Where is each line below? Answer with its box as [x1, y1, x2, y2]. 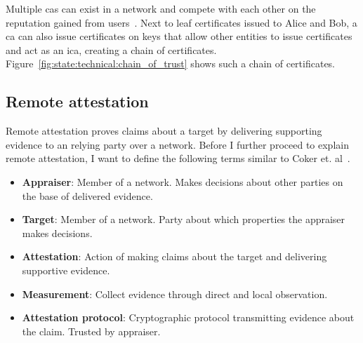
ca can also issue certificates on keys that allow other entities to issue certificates [6, 29, 352, 43]
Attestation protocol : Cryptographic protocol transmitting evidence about [22, 310, 355, 325]
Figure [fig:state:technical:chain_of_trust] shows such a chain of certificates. [6, 56, 336, 71]
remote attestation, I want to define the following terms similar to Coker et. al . [6, 151, 350, 166]
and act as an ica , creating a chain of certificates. [6, 42, 217, 57]
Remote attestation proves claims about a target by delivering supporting [6, 123, 322, 138]
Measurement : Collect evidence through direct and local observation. [22, 286, 328, 301]
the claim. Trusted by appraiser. [22, 323, 161, 338]
